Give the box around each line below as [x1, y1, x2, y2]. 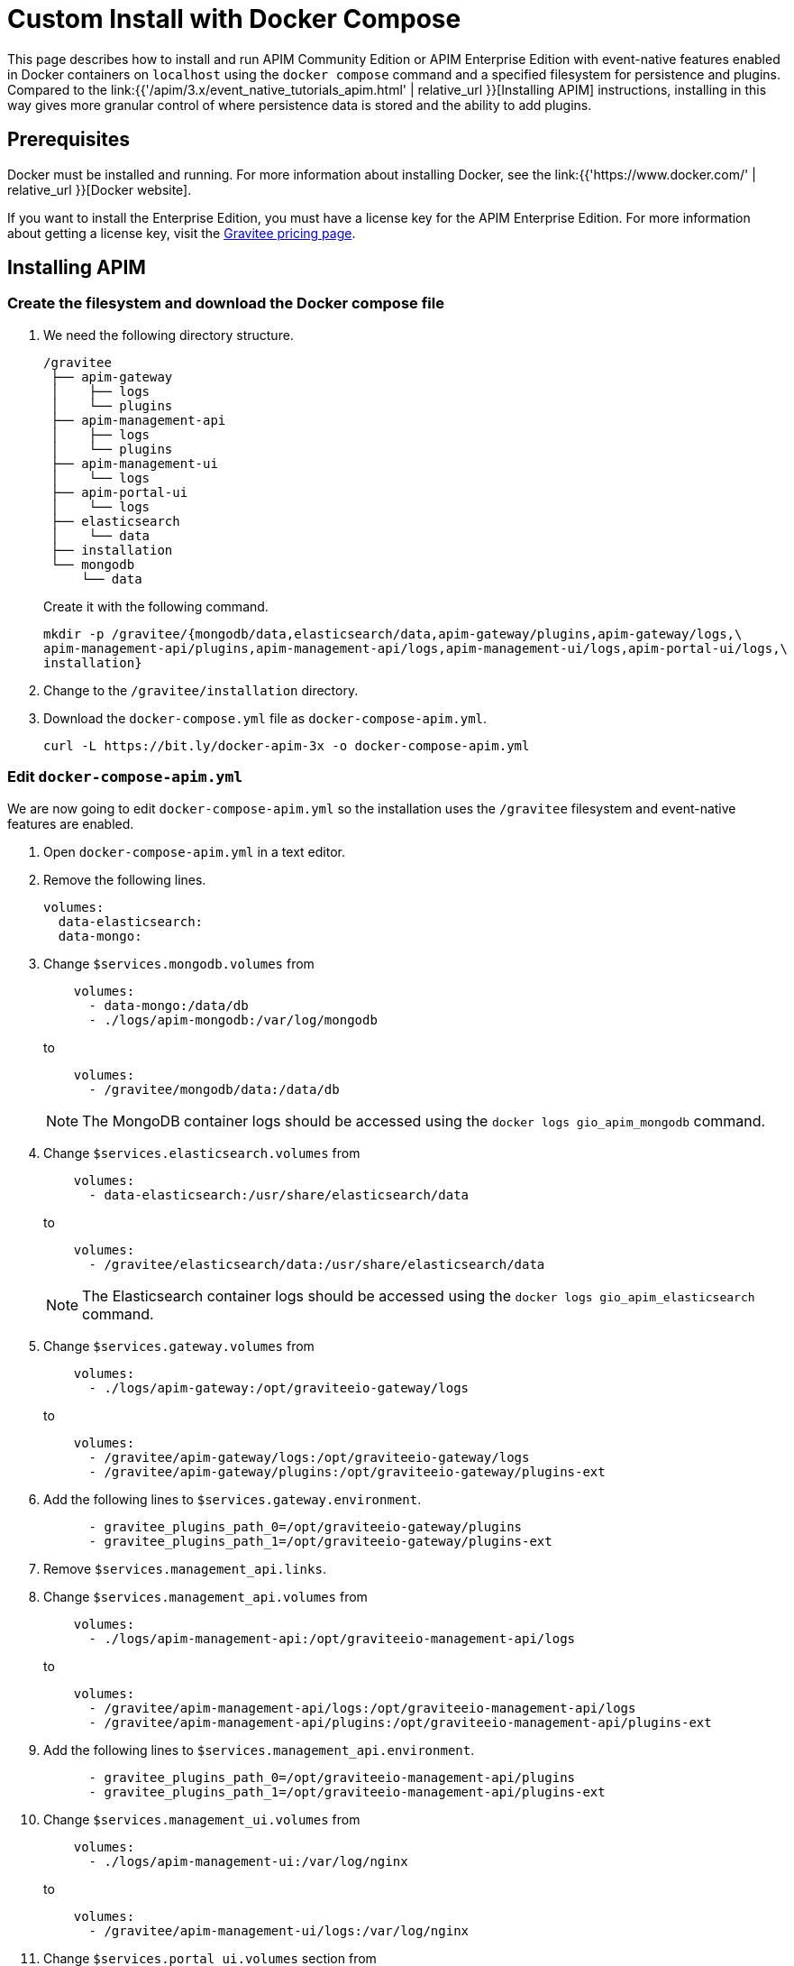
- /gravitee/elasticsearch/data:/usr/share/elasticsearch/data [88, 1256, 545, 1272]
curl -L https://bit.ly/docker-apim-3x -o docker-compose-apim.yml [43, 738, 530, 753]
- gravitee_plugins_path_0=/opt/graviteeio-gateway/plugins [88, 1519, 523, 1534]
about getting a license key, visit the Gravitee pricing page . [7, 225, 356, 241]
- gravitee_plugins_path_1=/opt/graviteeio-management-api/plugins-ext [88, 1784, 606, 1799]
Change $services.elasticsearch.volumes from [43, 1144, 360, 1161]
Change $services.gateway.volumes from [43, 1337, 315, 1354]
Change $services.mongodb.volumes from [43, 955, 315, 971]
